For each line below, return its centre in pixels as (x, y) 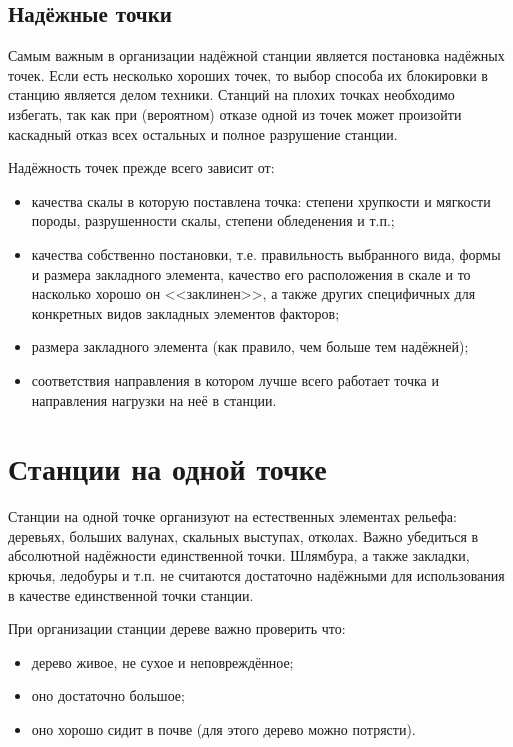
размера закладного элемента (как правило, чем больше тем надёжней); (250, 346)
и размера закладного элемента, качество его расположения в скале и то (251, 273)
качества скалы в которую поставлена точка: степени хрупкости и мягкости (261, 200)
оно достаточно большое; (108, 695)
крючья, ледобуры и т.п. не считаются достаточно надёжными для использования (256, 575)
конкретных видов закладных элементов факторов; (185, 312)
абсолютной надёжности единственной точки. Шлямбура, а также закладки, (239, 555)
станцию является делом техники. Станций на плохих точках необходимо (231, 94)
